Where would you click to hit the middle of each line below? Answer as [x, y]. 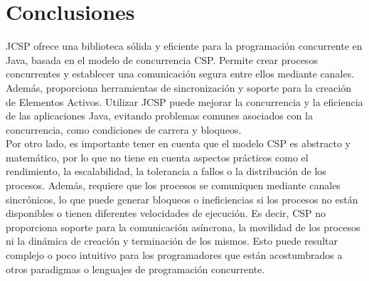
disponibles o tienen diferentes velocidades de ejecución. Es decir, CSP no [166, 213]
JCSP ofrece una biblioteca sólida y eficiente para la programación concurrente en [184, 46]
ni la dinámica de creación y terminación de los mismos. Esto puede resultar [172, 241]
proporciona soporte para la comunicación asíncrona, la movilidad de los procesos [183, 227]
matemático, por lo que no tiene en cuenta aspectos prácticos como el [157, 157]
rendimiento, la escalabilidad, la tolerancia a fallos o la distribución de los [166, 171]
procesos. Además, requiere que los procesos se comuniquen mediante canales [173, 185]
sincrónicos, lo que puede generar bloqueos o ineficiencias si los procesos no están [182, 199]
